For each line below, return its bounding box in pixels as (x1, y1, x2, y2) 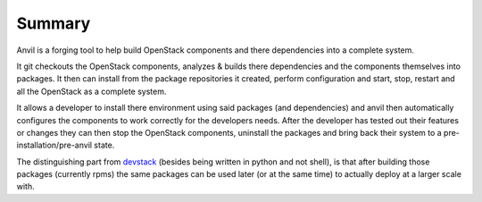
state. (94, 139, 115, 151)
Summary (16, 13, 91, 33)
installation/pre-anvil (16, 139, 93, 151)
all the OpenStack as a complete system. (16, 86, 167, 97)
